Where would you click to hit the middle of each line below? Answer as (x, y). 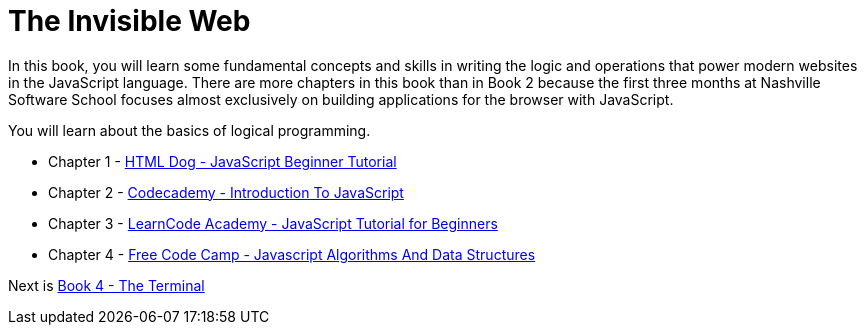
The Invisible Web (129, 21)
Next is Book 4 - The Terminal (106, 285)
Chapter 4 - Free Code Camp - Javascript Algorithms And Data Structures (292, 254)
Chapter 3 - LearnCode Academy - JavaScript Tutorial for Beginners (273, 223)
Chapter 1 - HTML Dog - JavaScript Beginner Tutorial (222, 161)
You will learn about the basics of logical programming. (189, 130)
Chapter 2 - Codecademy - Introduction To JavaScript (226, 192)
